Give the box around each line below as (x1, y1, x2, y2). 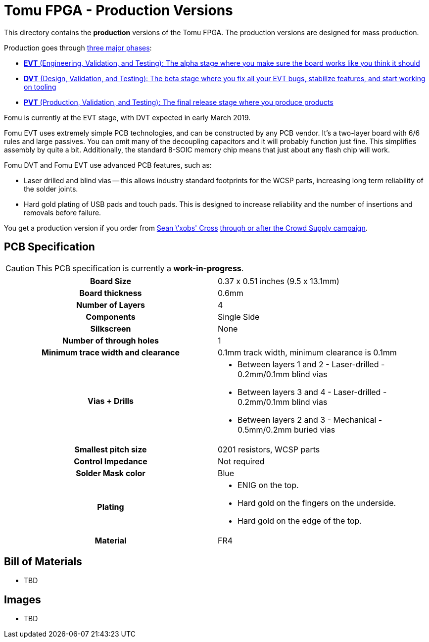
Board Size (90, 276, 132, 286)
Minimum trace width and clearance (42, 347, 180, 357)
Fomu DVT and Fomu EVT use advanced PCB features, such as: (4, 160, 212, 169)
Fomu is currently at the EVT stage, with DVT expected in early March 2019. (4, 113, 251, 122)
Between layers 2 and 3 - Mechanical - (238, 414, 382, 425)
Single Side (218, 311, 260, 322)
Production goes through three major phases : (4, 43, 152, 52)
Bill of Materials (4, 555, 82, 568)
